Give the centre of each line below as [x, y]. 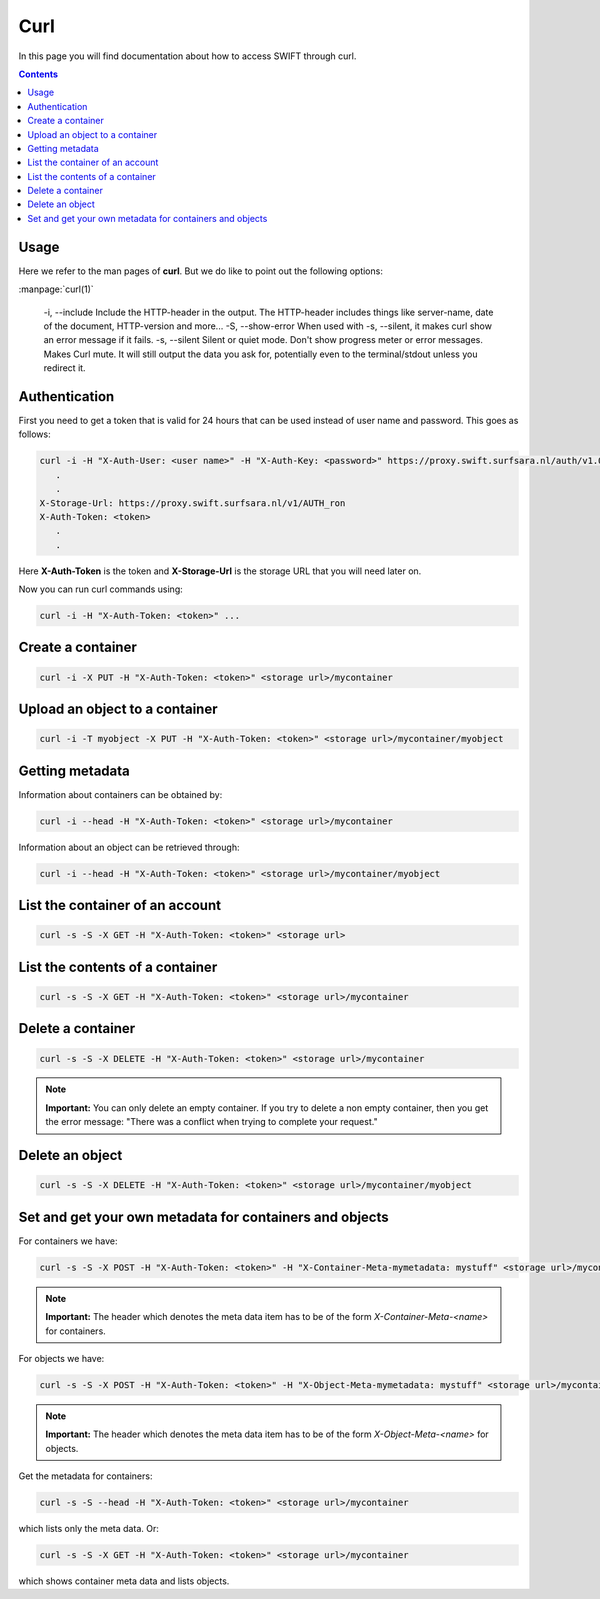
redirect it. [64, 368]
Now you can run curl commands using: [101, 589]
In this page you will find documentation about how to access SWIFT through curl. [187, 56]
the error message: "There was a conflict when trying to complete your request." [212, 1122]
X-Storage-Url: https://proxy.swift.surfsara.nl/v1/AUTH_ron [192, 503]
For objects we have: [61, 1358]
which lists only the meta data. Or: [88, 1529]
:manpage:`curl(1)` [56, 289]
